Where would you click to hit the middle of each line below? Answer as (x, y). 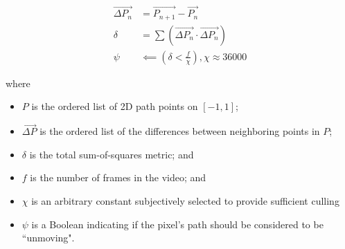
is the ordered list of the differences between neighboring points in (180, 131)
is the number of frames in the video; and (118, 177)
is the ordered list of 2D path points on (115, 106)
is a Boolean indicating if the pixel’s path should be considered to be (177, 224)
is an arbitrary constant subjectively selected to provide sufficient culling (185, 200)
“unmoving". (48, 238)
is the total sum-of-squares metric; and (112, 154)
